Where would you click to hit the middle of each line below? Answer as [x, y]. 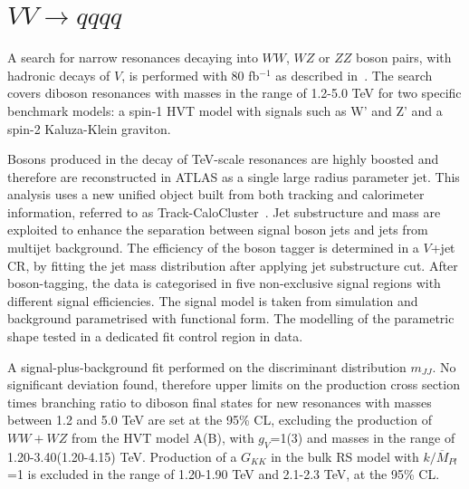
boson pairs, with [403, 58]
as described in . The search [354, 75]
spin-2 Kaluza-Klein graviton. [89, 128]
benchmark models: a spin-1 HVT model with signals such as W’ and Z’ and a [225, 110]
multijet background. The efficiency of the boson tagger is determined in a [213, 248]
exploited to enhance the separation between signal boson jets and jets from [218, 230]
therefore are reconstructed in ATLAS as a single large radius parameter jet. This [234, 176]
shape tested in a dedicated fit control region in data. [155, 336]
